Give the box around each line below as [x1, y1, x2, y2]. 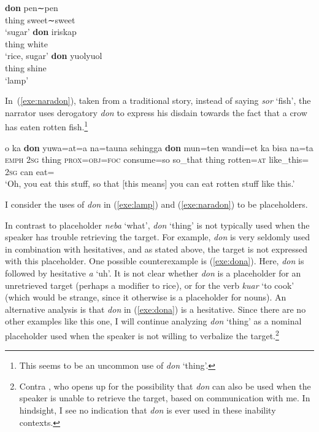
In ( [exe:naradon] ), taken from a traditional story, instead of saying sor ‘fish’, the [5, 94, 311, 107]
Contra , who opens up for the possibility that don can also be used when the [19, 379, 311, 392]
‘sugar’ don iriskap [5, 25, 77, 38]
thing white [5, 37, 48, 50]
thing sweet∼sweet [5, 13, 75, 26]
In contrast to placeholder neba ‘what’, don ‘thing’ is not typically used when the [5, 218, 310, 231]
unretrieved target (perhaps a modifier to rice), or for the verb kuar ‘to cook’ [5, 278, 294, 291]
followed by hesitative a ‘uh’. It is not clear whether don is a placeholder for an [5, 266, 301, 279]
